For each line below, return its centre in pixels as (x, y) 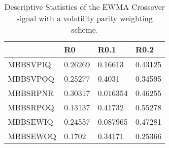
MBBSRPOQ (31, 107)
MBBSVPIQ (30, 64)
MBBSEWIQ (31, 122)
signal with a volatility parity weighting (84, 18)
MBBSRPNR (31, 93)
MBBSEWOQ (32, 136)
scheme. (84, 29)
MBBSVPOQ (31, 78)
